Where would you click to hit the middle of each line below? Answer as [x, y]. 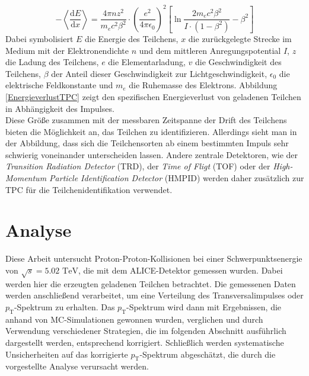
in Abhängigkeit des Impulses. [60, 108]
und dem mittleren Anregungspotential [210, 50]
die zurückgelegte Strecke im [240, 38]
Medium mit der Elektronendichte [67, 50]
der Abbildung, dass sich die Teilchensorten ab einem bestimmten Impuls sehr [147, 143]
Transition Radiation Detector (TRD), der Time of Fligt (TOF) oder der [138, 166]
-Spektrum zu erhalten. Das [64, 306]
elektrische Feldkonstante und [59, 85]
